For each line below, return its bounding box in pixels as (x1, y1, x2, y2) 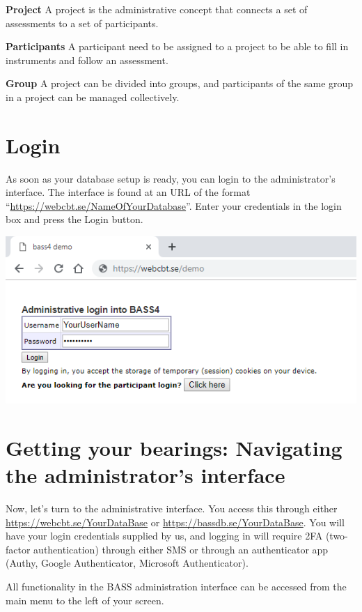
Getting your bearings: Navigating (6, 433, 343, 461)
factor (6, 542, 31, 556)
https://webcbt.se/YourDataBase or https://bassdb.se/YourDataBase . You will (6, 514, 345, 529)
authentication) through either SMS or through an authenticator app (33, 542, 329, 556)
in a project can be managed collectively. (6, 89, 180, 104)
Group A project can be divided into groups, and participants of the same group (6, 76, 354, 91)
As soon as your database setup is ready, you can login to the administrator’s (6, 171, 336, 185)
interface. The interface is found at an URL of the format (6, 185, 251, 199)
